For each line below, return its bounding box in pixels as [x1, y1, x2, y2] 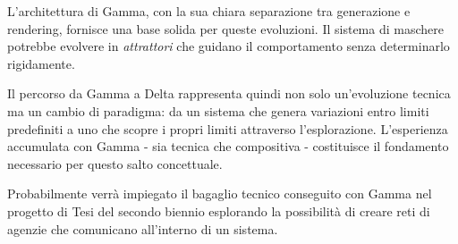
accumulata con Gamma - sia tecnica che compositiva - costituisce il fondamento [7, 137, 449, 156]
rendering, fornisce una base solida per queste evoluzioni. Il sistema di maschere [7, 19, 444, 38]
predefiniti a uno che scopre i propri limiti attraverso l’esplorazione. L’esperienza [7, 119, 448, 138]
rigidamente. [7, 54, 75, 72]
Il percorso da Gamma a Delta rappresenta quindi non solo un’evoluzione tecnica [7, 84, 451, 103]
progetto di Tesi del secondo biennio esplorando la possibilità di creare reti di [7, 201, 430, 220]
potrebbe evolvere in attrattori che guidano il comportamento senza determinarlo [7, 37, 450, 55]
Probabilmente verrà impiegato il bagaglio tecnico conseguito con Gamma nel [7, 184, 432, 203]
